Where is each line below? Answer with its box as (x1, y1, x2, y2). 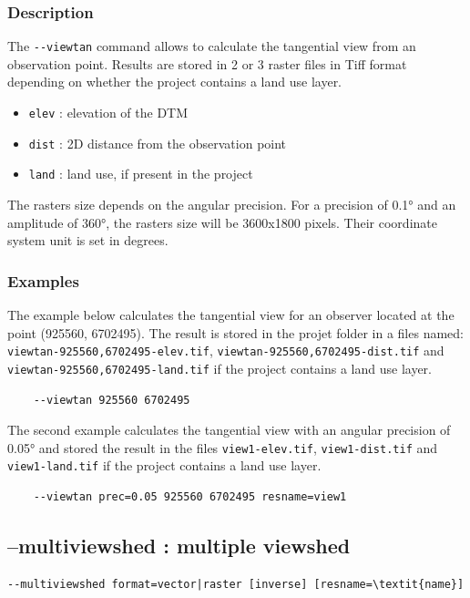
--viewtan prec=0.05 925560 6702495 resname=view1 (33, 490, 347, 504)
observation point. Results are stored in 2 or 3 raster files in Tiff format (7, 54, 407, 73)
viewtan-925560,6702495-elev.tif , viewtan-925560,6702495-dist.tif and (7, 341, 444, 360)
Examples (7, 269, 79, 292)
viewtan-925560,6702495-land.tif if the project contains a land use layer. (7, 358, 432, 377)
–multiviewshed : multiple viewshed (7, 531, 351, 560)
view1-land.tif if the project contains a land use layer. (7, 456, 322, 475)
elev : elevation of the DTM (28, 103, 189, 122)
